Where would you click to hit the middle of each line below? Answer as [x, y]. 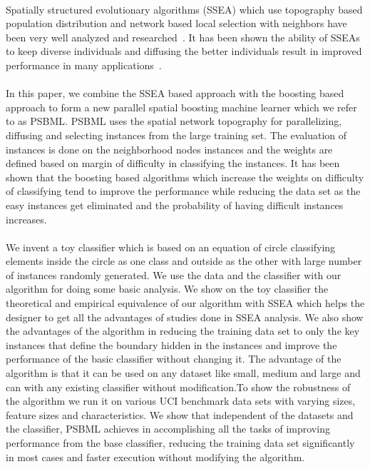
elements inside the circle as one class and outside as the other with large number [184, 261]
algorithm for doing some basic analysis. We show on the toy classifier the [167, 289]
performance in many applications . [84, 65]
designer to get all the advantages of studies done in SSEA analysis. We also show [185, 317]
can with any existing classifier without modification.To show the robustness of [178, 387]
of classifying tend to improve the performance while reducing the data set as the [183, 191]
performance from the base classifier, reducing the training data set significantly [180, 443]
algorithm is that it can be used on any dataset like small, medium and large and [183, 373]
